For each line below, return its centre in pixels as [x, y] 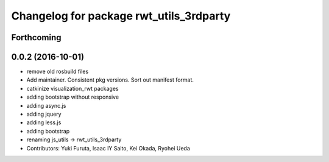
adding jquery [44, 114]
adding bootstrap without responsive [73, 97]
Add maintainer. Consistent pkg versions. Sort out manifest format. [110, 80]
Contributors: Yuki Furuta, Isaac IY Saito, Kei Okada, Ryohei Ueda [108, 148]
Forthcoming [36, 37]
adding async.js [46, 105]
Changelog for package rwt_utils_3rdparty [121, 16]
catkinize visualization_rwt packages [73, 88]
